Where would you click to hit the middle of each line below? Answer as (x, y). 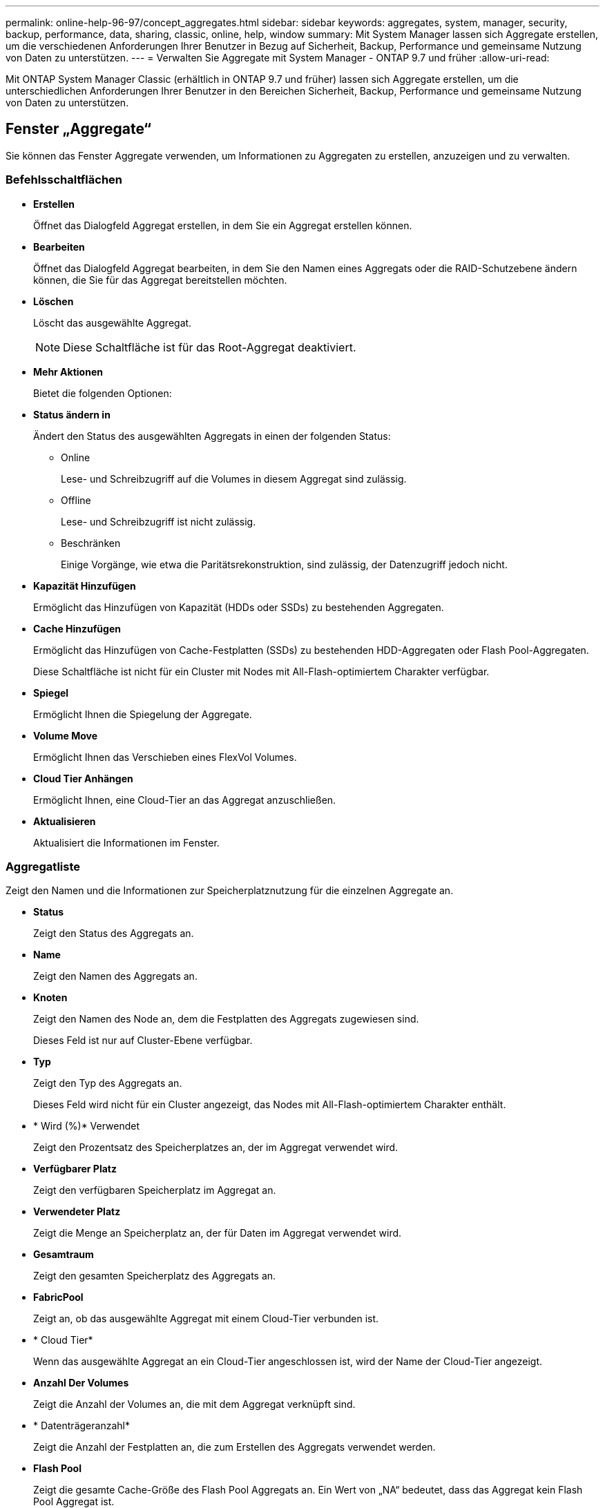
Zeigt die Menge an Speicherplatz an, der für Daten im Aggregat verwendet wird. (218, 1233)
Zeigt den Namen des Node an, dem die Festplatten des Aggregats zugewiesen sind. (226, 1019)
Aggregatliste (43, 866)
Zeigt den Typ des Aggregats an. (108, 1083)
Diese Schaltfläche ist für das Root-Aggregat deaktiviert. (210, 347)
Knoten (50, 998)
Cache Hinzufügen (77, 628)
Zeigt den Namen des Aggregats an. (115, 976)
